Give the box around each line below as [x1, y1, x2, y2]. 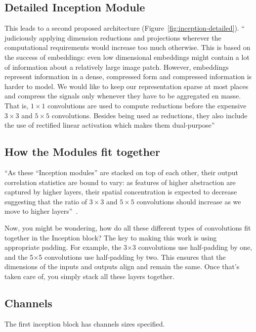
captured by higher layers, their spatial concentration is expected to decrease [4, 187, 237, 197]
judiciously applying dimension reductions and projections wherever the [4, 32, 221, 43]
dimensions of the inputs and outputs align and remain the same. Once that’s [4, 261, 240, 272]
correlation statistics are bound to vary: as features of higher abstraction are [4, 177, 236, 187]
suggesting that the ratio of [4, 196, 87, 206]
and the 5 [4, 251, 34, 262]
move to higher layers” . [4, 206, 78, 216]
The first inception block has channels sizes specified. [4, 318, 165, 329]
